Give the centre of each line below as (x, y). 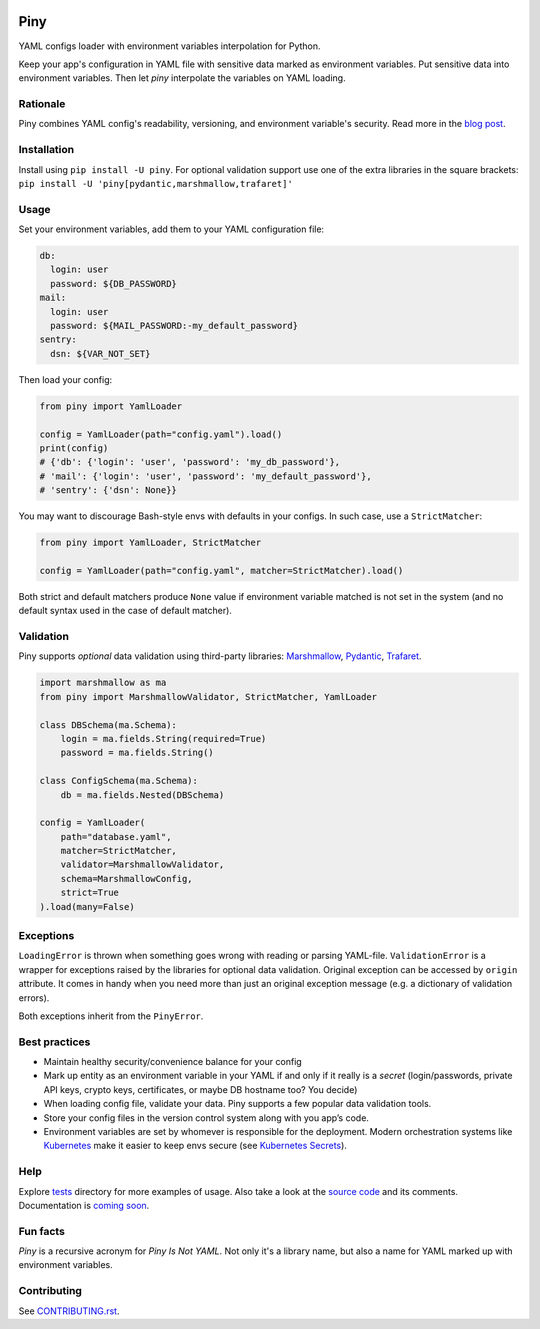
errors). (34, 997)
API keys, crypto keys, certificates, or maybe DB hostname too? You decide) (200, 1089)
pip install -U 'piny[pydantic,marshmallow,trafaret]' (156, 183)
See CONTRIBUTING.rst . (69, 1311)
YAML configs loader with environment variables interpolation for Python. (169, 46)
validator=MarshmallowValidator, (142, 864)
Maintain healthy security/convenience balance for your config (172, 1062)
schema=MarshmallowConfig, (127, 878)
